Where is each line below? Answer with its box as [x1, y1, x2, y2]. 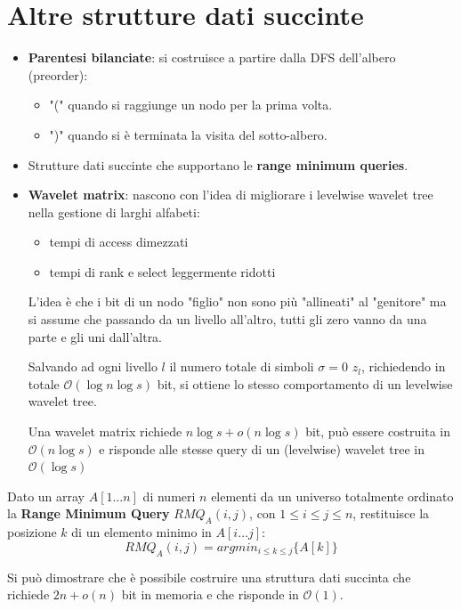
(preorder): [28, 65, 88, 84]
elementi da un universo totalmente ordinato [211, 486, 454, 505]
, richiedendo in [360, 357, 446, 376]
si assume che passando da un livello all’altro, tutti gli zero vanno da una [28, 310, 427, 329]
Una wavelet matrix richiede [28, 422, 182, 441]
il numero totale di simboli [169, 357, 314, 376]
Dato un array [7, 486, 85, 505]
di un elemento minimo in [71, 523, 212, 541]
